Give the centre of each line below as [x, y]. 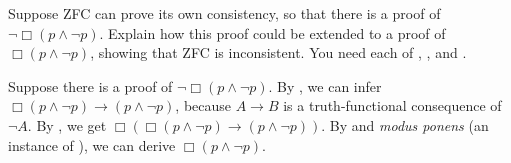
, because [203, 105]
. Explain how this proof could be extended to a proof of [272, 32]
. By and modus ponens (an [405, 124]
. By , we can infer [325, 85]
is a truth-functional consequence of [392, 105]
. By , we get [67, 124]
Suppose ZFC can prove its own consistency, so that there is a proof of [224, 13]
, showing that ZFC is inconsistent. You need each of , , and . [278, 52]
